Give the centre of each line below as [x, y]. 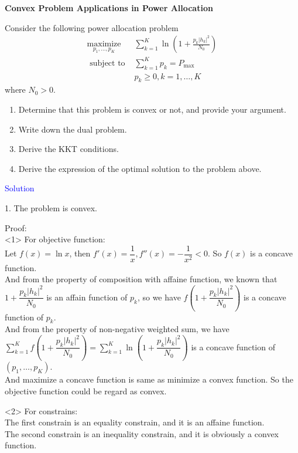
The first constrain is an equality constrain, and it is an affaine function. [135, 422]
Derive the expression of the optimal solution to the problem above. [140, 168]
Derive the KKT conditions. [68, 149]
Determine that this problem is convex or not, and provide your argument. [152, 109]
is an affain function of [87, 297]
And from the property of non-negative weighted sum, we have [117, 329]
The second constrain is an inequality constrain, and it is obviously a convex [142, 433]
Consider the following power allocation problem [92, 27]
